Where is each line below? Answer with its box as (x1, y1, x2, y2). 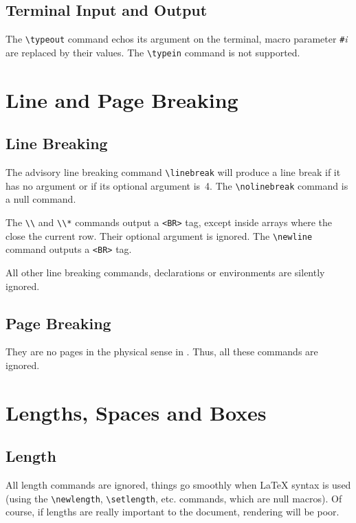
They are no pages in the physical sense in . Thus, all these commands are (5, 344, 318, 359)
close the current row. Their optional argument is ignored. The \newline (5, 228, 313, 243)
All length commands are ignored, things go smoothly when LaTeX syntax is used (5, 478, 351, 492)
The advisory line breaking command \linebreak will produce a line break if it (5, 165, 341, 179)
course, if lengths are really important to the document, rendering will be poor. (5, 504, 340, 519)
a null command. (5, 192, 76, 206)
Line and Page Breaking (5, 85, 238, 113)
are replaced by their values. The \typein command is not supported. (5, 45, 300, 59)
